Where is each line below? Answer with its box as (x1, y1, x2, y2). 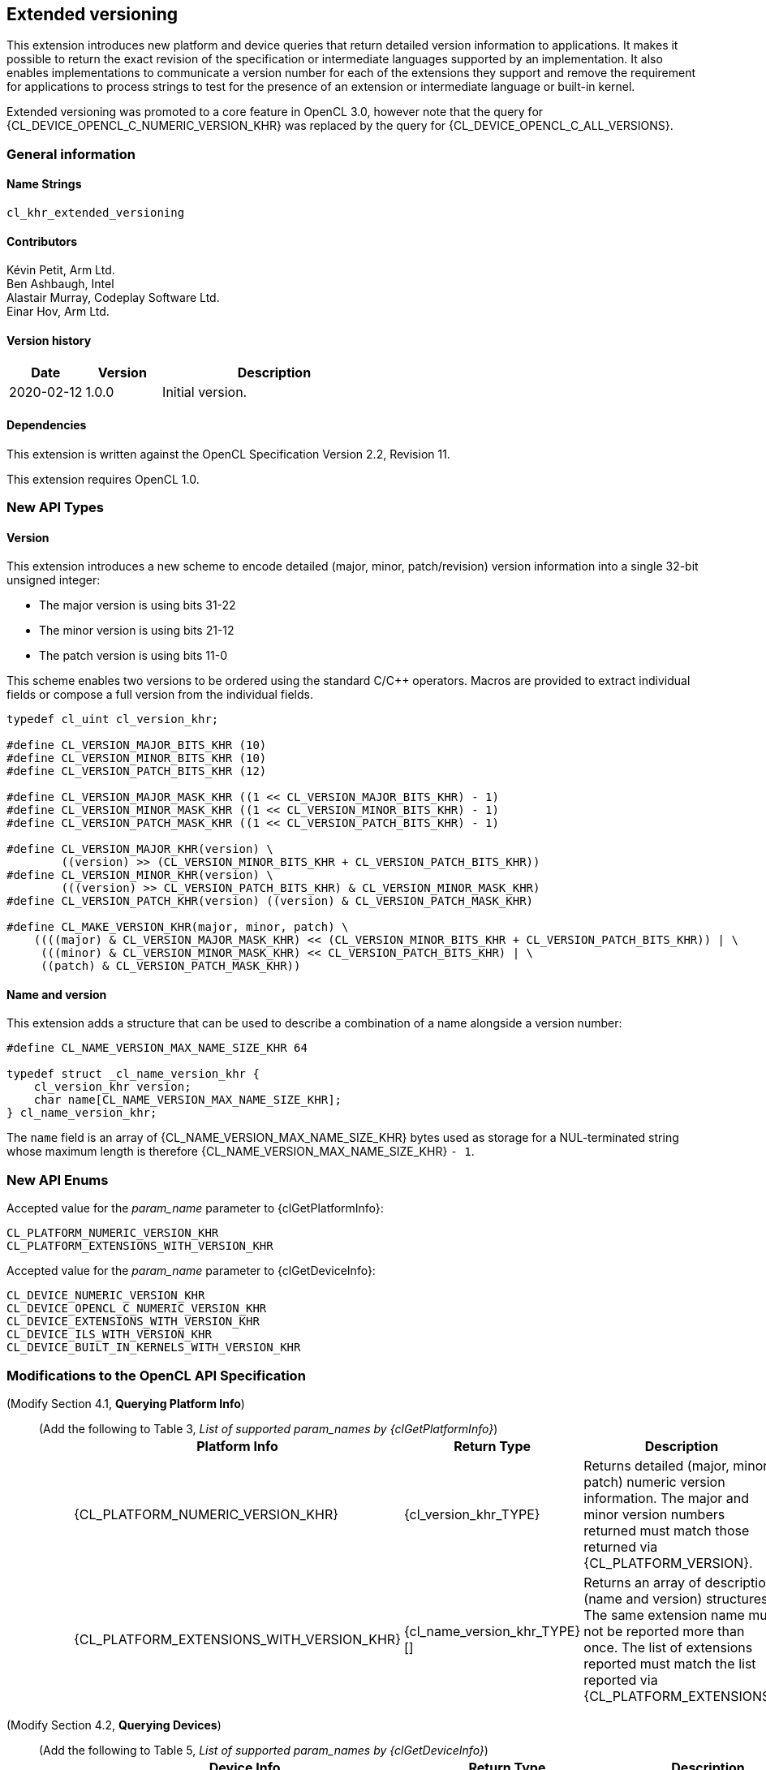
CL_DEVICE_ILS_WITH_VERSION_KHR (6, 1328, 212, 1341)
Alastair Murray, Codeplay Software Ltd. (6, 291, 220, 305)
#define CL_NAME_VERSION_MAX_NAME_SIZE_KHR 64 (6, 1041, 308, 1055)
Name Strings (6, 177, 82, 192)
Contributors (6, 234, 78, 248)
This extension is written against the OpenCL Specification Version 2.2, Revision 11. (6, 446, 450, 461)
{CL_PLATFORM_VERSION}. (583, 1554, 753, 1571)
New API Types (6, 499, 105, 516)
